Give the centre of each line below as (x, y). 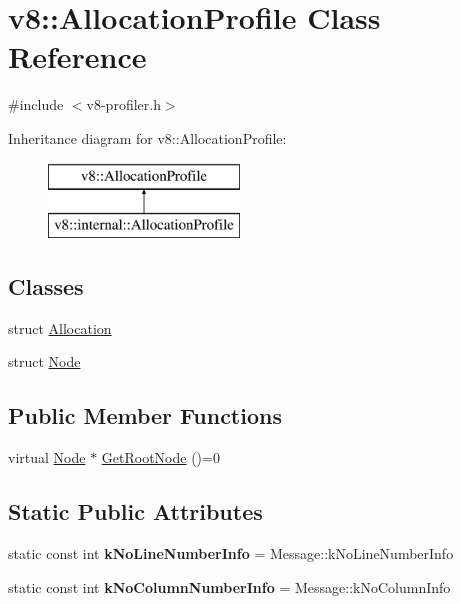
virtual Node (47, 457)
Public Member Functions (145, 415)
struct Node (44, 361)
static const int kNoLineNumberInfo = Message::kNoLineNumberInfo (231, 553)
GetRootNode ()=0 (160, 457)
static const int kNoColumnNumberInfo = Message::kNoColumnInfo (229, 586)
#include (36, 104)
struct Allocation (60, 327)
